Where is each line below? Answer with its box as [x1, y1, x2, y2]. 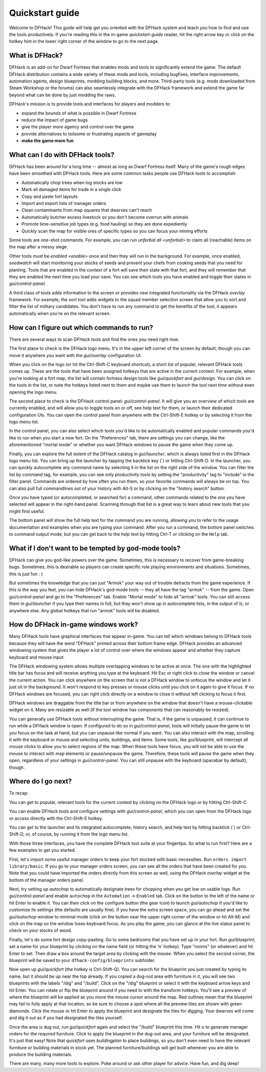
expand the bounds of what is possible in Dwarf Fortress [21, 110, 136, 116]
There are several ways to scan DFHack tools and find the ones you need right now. [9, 336, 179, 342]
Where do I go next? [9, 777, 72, 786]
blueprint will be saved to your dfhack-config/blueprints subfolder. [9, 957, 156, 963]
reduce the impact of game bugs [21, 117, 88, 123]
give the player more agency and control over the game [21, 124, 134, 130]
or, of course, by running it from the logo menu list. [25, 831, 129, 837]
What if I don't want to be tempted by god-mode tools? [9, 544, 181, 553]
